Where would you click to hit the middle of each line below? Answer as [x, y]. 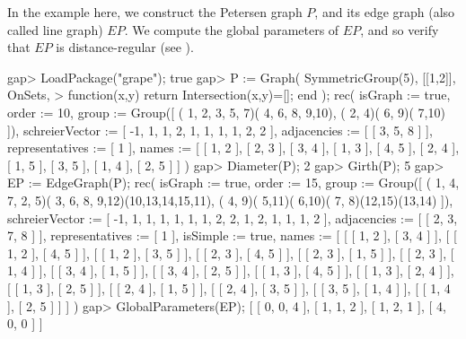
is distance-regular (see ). [125, 47]
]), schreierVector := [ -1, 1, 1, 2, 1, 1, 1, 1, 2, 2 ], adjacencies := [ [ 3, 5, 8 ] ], [220, 130]
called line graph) [55, 29]
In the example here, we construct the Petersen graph [155, 12]
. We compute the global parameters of [232, 29]
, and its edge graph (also [385, 12]
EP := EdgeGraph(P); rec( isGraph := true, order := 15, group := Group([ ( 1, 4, [233, 183]
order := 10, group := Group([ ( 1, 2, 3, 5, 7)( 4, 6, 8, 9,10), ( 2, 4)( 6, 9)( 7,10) [226, 112]
